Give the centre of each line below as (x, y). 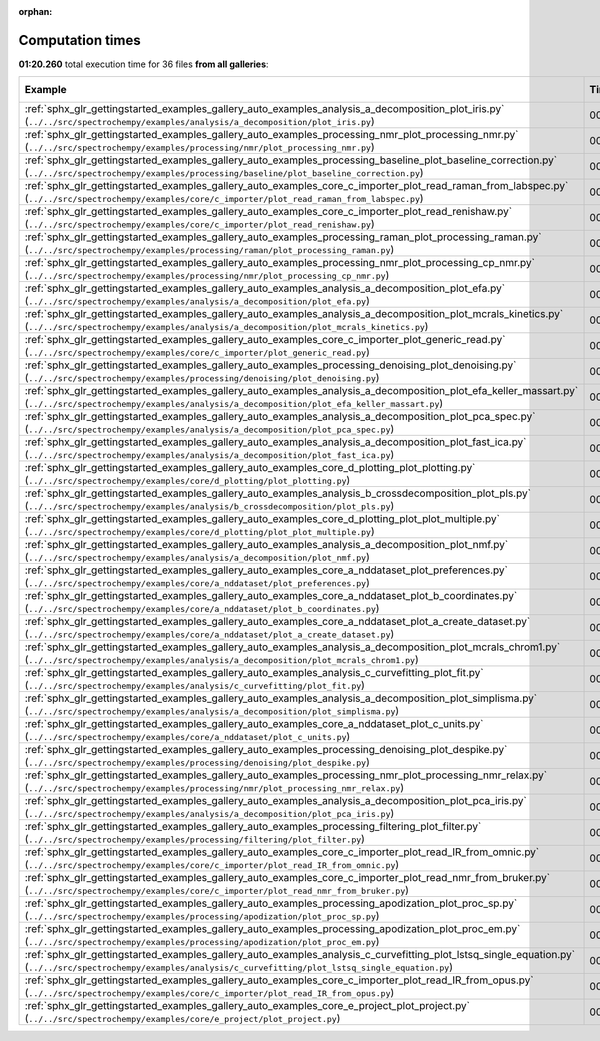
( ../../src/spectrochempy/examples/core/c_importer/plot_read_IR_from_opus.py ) (209, 993)
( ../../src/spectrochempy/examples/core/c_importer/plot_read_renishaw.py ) (199, 224)
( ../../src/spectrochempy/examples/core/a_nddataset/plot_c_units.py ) (187, 737)
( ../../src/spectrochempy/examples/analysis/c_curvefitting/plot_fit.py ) (194, 685)
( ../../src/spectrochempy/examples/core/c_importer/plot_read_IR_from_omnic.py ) (212, 865)
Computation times (79, 40)
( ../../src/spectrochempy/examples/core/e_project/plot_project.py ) (182, 1018)
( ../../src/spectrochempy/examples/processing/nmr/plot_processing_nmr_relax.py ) (214, 788)
